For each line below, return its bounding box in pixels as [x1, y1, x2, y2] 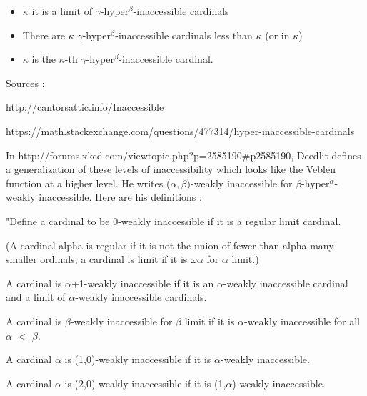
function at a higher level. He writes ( [6, 175, 171, 190]
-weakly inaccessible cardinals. [75, 289, 207, 305]
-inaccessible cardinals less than [115, 27, 253, 42]
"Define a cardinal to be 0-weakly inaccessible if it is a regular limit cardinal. [6, 213, 341, 228]
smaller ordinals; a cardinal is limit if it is [6, 252, 188, 267]
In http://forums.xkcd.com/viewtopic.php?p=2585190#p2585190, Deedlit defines [6, 147, 361, 162]
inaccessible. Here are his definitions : [39, 189, 202, 204]
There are [22, 27, 65, 42]
